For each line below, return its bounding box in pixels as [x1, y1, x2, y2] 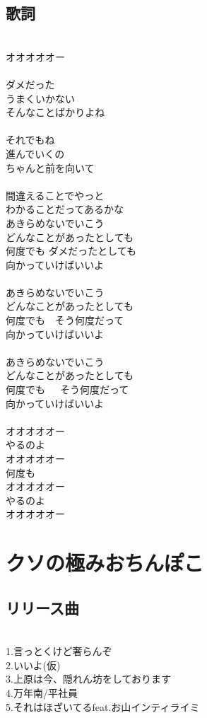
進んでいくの [6, 146, 65, 161]
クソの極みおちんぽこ [6, 548, 204, 577]
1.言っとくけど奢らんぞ [6, 644, 112, 659]
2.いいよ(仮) [6, 657, 61, 672]
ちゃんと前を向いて [6, 160, 95, 175]
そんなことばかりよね [6, 105, 105, 120]
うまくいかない [6, 91, 75, 105]
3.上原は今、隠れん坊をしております [6, 671, 172, 686]
